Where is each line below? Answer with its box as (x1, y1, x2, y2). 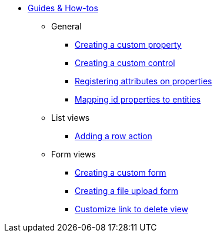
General (51, 21, 82, 31)
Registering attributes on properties (75, 76, 212, 86)
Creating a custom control (75, 58, 175, 68)
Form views (51, 149, 96, 159)
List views (51, 113, 90, 123)
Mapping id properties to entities (75, 94, 201, 104)
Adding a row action (75, 131, 152, 141)
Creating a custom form (75, 167, 166, 177)
